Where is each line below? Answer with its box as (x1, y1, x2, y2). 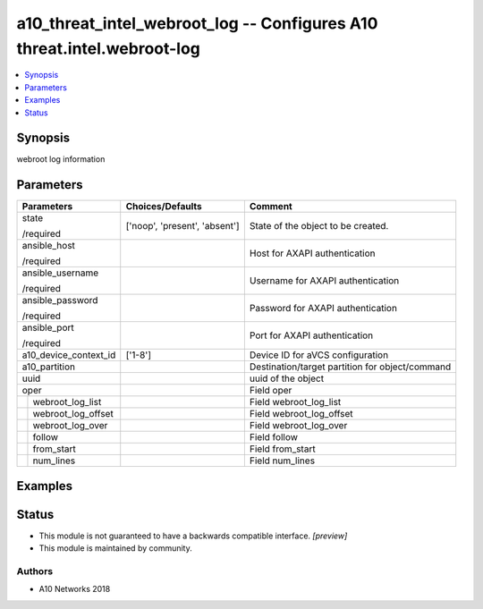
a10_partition (21, 360, 76, 373)
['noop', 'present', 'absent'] (125, 220, 241, 233)
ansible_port (21, 322, 75, 334)
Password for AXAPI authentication (249, 302, 398, 315)
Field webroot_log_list (249, 396, 342, 409)
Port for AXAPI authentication (249, 329, 374, 342)
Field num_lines (249, 454, 316, 467)
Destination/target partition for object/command (249, 360, 452, 373)
